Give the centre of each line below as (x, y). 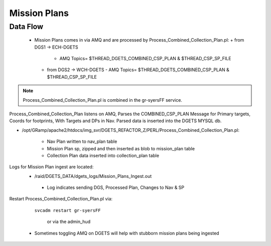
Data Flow (26, 27)
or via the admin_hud (69, 222)
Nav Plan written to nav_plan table (82, 142)
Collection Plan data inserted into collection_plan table (103, 155)
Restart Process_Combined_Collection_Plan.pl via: (61, 199)
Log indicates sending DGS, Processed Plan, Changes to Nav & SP (116, 187)
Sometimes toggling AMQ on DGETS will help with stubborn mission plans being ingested (127, 233)
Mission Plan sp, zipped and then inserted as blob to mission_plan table (121, 148)
